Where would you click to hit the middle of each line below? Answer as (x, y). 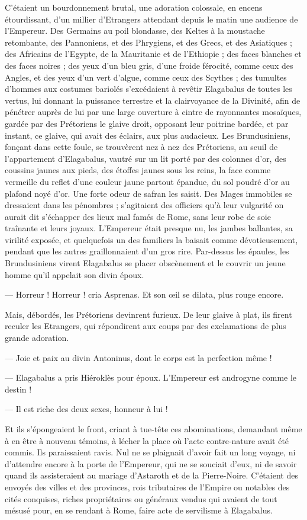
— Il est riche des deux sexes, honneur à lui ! (86, 409)
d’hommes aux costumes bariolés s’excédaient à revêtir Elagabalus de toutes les (148, 89)
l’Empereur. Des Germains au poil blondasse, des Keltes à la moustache (135, 31)
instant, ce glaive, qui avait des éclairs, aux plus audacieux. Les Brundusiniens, (148, 135)
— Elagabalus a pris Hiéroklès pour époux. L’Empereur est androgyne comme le (151, 377)
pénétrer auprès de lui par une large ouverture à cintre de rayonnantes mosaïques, (153, 112)
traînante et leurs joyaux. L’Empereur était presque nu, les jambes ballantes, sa (149, 228)
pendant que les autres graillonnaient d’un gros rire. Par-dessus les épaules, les (147, 251)
